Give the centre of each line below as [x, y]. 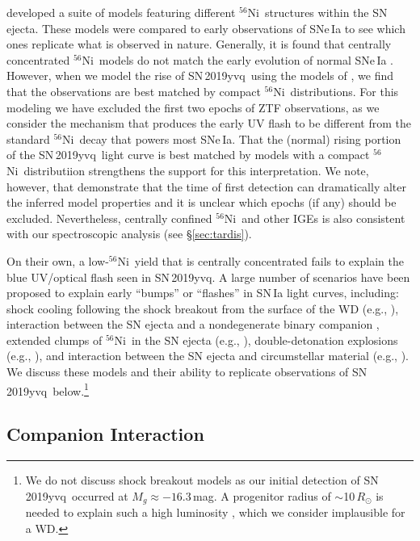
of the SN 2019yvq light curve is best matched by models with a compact [188, 155]
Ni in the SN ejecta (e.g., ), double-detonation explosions [256, 340]
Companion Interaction [105, 434]
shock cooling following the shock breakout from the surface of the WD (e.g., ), [203, 308]
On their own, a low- [58, 260]
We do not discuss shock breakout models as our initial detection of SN [202, 480]
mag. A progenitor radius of [262, 495]
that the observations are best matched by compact [134, 91]
